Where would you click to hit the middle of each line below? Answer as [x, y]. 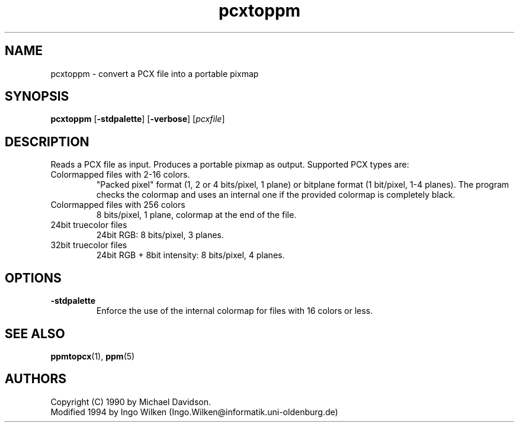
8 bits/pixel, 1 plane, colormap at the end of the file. [196, 215]
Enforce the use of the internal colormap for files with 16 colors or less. [235, 311]
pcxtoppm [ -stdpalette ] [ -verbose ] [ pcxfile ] [138, 119]
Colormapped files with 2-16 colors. [120, 175]
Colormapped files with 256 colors [118, 205]
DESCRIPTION [47, 142]
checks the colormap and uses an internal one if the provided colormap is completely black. [276, 195]
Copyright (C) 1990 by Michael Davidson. [131, 402]
